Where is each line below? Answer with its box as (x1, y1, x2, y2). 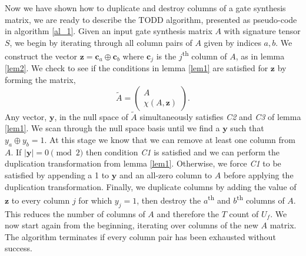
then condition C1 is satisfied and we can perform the (85, 145, 280, 158)
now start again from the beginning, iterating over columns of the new (5, 219, 258, 231)
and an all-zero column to (119, 169, 212, 181)
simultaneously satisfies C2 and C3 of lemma (139, 110, 301, 122)
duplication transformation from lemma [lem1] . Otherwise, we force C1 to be (5, 157, 281, 169)
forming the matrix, (5, 74, 76, 86)
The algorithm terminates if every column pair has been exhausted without (5, 230, 276, 242)
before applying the (223, 169, 294, 181)
